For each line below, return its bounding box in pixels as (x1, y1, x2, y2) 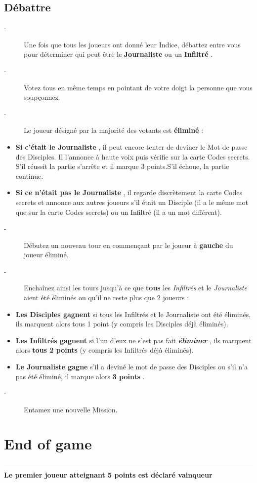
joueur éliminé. (24, 249, 69, 260)
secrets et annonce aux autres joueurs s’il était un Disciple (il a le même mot (15, 197, 248, 207)
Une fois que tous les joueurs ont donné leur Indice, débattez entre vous (24, 39, 241, 49)
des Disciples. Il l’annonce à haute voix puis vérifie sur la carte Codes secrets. (15, 151, 250, 161)
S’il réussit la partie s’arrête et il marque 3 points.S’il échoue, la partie (15, 161, 229, 171)
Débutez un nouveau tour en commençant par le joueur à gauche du (24, 240, 233, 250)
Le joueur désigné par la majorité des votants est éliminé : (24, 125, 204, 135)
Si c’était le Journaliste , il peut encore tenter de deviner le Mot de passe (15, 141, 248, 152)
